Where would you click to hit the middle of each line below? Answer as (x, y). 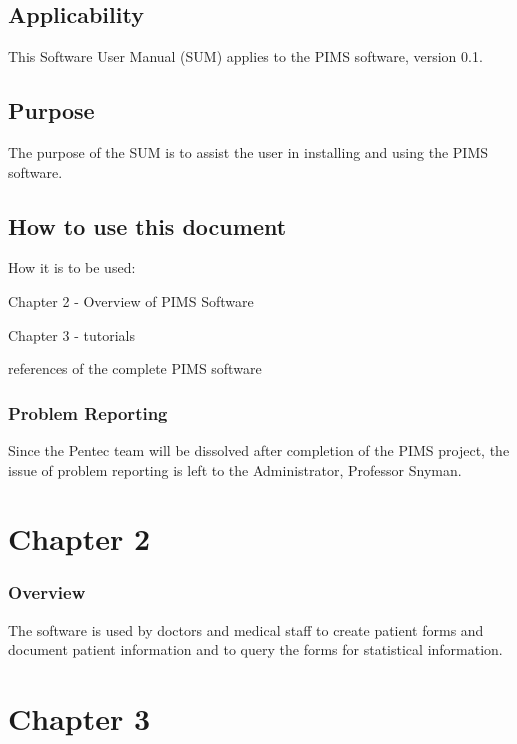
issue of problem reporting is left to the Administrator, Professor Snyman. (235, 469)
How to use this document (147, 225)
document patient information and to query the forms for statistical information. (255, 649)
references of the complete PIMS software (135, 368)
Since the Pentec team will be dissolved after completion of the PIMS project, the (259, 449)
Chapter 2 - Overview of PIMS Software (131, 300)
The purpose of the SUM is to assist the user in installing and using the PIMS (248, 152)
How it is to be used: (72, 267)
